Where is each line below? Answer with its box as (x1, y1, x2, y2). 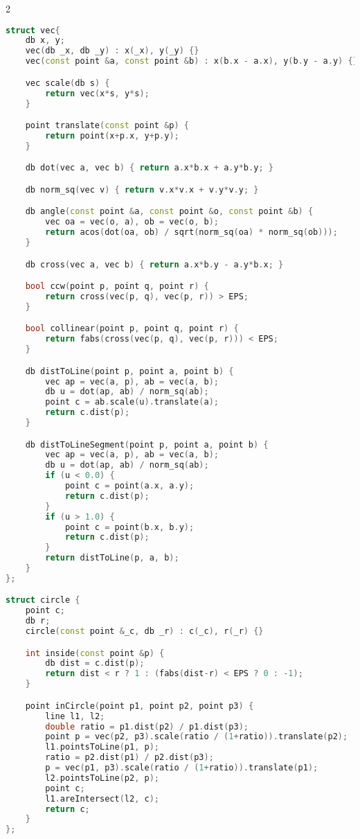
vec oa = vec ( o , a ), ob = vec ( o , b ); (45, 217, 219, 227)
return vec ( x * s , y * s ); (45, 88, 150, 98)
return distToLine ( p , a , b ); (45, 553, 179, 563)
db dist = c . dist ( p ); (45, 658, 145, 669)
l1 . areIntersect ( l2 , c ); (45, 793, 159, 804)
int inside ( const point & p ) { (25, 648, 165, 658)
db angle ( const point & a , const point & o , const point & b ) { (25, 206, 314, 217)
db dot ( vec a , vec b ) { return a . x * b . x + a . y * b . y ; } (25, 163, 273, 173)
